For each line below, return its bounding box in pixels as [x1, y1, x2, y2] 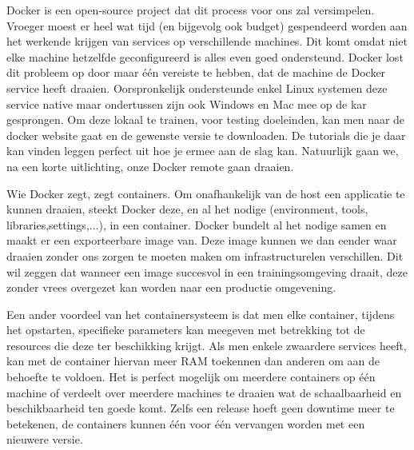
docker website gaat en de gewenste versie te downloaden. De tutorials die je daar [6, 126, 406, 143]
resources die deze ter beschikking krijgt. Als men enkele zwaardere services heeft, [6, 337, 407, 353]
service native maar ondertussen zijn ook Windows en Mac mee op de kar [6, 95, 367, 112]
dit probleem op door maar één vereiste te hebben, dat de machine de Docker [6, 64, 386, 81]
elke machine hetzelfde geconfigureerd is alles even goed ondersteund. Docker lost [6, 48, 404, 65]
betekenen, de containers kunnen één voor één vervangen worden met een [6, 415, 365, 432]
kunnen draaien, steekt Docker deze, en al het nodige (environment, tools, [6, 201, 368, 217]
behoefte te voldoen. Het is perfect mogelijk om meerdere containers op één [6, 368, 376, 385]
